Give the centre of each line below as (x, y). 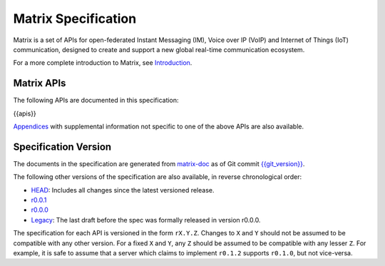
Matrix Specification (75, 19)
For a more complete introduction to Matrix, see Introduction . (103, 63)
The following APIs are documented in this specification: (96, 101)
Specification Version (62, 147)
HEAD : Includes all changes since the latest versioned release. (123, 190)
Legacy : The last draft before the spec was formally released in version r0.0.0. (146, 220)
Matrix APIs (40, 83)
